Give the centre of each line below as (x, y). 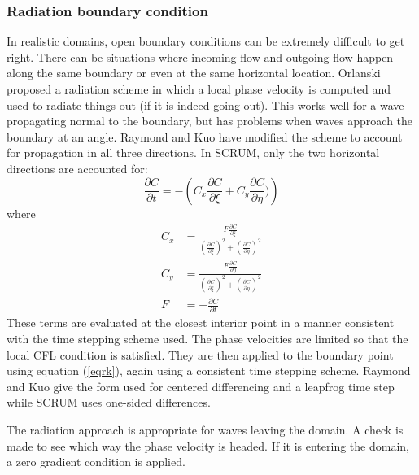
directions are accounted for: (77, 168)
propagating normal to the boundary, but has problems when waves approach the (210, 121)
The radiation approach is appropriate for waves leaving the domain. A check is (205, 430)
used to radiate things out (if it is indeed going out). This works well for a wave (205, 105)
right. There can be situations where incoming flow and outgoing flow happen (200, 57)
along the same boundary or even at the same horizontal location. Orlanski (194, 73)
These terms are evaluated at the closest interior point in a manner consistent (201, 322)
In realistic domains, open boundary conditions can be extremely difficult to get (206, 41)
